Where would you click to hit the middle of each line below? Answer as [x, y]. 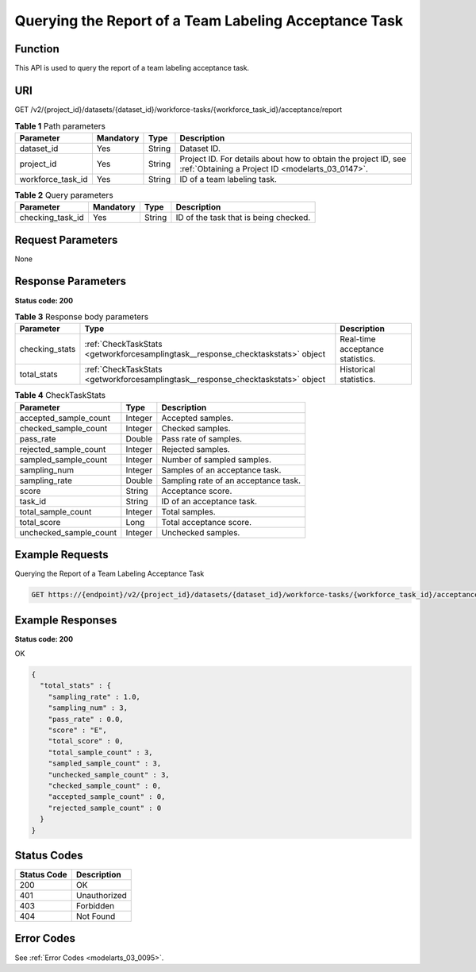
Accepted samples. [198, 418]
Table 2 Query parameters [64, 195]
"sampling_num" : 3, [88, 708]
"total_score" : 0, [86, 741]
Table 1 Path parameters [60, 125]
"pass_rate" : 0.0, [86, 719]
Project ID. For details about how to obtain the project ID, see [293, 159]
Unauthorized [101, 896]
